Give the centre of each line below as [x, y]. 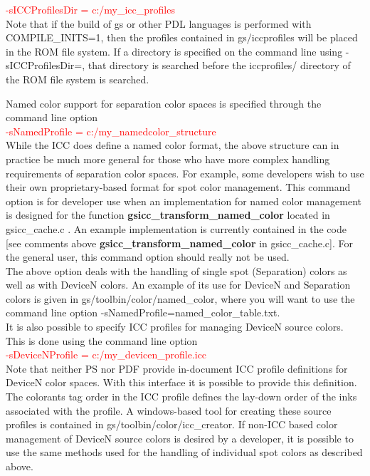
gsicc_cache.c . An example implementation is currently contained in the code [176, 228]
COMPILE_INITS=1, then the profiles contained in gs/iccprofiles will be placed [182, 37]
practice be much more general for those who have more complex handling [168, 159]
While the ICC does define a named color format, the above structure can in [173, 145]
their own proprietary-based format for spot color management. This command [178, 187]
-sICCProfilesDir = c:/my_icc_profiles [90, 9]
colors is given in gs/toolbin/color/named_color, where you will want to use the [180, 298]
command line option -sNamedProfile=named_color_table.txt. [143, 312]
